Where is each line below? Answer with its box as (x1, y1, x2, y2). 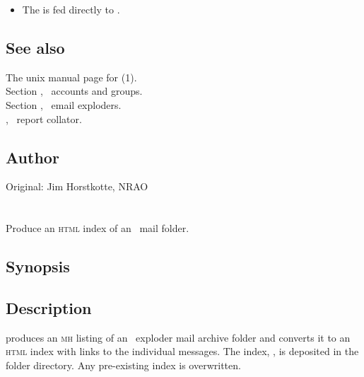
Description (6, 296, 92, 318)
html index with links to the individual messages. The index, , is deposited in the (6, 344, 359, 359)
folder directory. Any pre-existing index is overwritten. (6, 357, 241, 372)
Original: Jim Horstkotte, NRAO (6, 179, 148, 194)
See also (6, 36, 65, 58)
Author (6, 146, 59, 168)
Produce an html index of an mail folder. (6, 221, 189, 236)
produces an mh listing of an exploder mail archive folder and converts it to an (6, 330, 351, 344)
